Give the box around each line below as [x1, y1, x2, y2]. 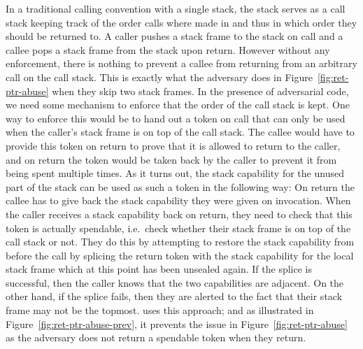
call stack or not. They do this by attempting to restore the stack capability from [6, 234, 355, 249]
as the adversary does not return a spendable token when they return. [6, 330, 306, 345]
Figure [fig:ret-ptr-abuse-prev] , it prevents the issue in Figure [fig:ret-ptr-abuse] [6, 316, 348, 331]
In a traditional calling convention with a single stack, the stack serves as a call [6, 1, 346, 15]
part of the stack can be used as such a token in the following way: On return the [6, 179, 355, 194]
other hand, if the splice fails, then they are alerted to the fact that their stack [6, 289, 343, 304]
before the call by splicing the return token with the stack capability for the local [6, 248, 354, 262]
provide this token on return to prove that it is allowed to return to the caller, [6, 138, 341, 152]
